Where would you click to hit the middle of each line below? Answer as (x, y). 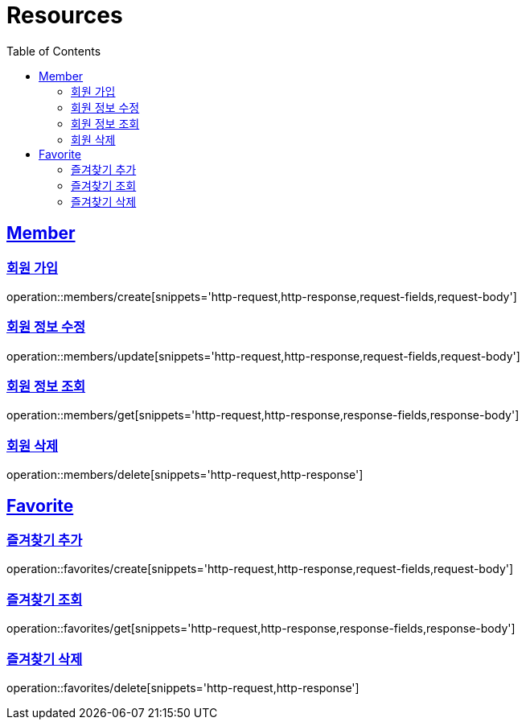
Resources (65, 15)
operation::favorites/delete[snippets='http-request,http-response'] (183, 687)
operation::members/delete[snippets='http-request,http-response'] (185, 475)
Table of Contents (54, 51)
